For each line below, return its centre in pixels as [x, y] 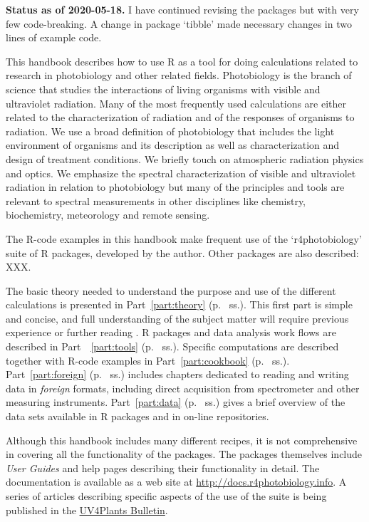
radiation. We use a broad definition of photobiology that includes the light [170, 131]
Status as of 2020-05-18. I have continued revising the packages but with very [182, 9]
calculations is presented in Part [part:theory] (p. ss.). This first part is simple [179, 304]
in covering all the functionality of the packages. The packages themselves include [184, 454]
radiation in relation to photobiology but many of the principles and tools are [175, 187]
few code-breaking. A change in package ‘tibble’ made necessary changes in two [179, 23]
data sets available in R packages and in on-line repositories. [137, 416]
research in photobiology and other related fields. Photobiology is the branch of [179, 75]
